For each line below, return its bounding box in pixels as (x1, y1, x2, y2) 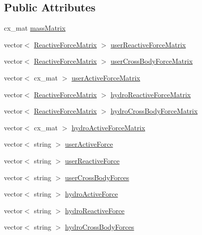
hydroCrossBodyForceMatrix (110, 106, 198, 116)
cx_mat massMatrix (4, 23, 66, 33)
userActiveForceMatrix (71, 72, 140, 82)
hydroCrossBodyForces (65, 222, 134, 232)
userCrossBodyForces (65, 172, 129, 182)
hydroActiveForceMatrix (71, 122, 145, 132)
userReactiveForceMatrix (110, 39, 186, 49)
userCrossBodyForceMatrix (110, 56, 193, 66)
